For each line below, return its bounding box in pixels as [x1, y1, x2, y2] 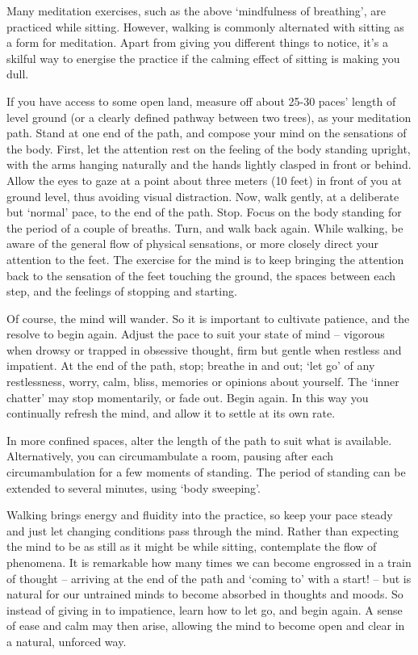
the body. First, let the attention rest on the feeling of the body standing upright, [6, 140, 411, 157]
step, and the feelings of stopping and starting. [6, 283, 237, 300]
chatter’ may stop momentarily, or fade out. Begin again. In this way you [6, 388, 369, 405]
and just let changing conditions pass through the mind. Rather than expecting [6, 522, 399, 539]
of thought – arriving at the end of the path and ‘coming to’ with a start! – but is [6, 569, 412, 586]
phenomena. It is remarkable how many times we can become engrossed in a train [6, 554, 412, 570]
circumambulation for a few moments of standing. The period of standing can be [6, 464, 406, 481]
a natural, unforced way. [6, 632, 127, 649]
